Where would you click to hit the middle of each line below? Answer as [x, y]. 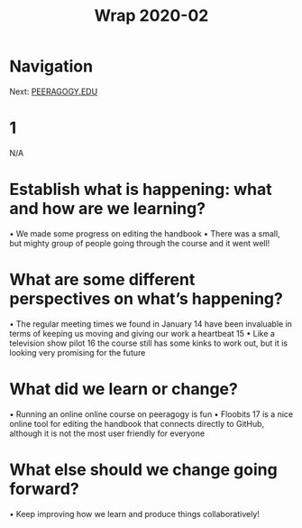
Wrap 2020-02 [151, 16]
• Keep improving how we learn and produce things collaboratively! [134, 514]
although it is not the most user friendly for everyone [107, 433]
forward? [44, 489]
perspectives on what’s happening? [146, 299]
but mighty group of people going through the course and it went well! [140, 243]
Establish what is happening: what [141, 190]
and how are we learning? [107, 209]
